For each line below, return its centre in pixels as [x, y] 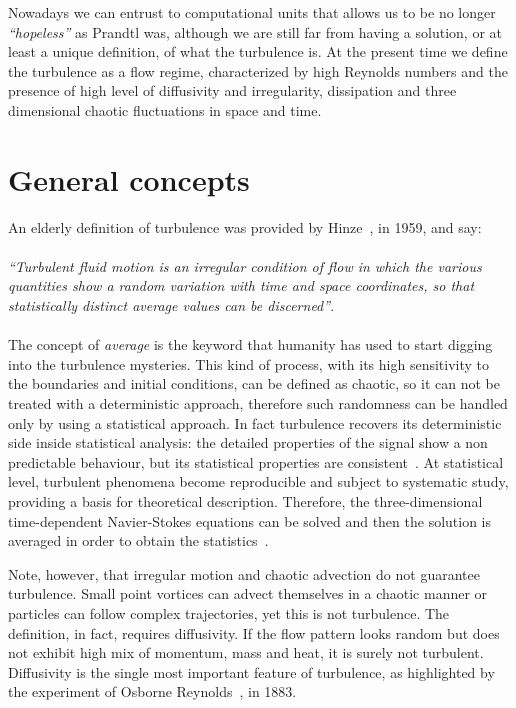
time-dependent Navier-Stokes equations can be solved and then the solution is [250, 520]
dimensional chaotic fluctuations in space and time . [165, 109]
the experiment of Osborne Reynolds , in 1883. [152, 691]
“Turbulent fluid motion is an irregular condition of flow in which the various [245, 265]
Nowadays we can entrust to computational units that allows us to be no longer [252, 12]
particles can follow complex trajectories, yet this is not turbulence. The [229, 612]
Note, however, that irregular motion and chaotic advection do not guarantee [244, 573]
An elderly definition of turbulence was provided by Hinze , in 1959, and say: [245, 226]
